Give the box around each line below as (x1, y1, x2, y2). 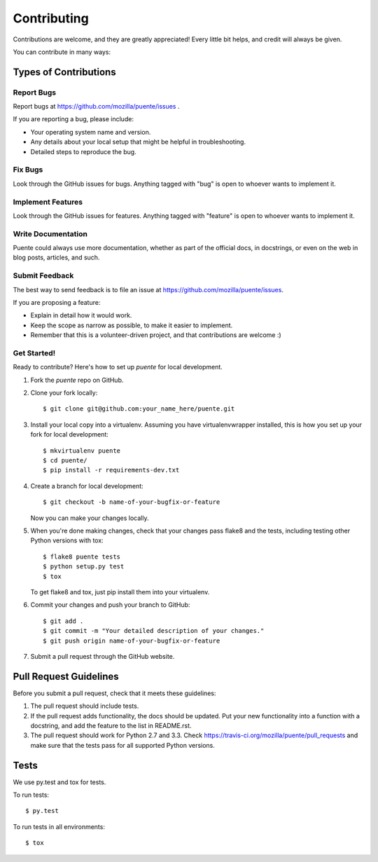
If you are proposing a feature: (13, 299, 101, 306)
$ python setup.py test (43, 563, 125, 570)
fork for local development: (30, 430, 108, 439)
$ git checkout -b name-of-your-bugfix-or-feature (43, 498, 220, 506)
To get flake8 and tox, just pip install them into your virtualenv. (30, 587, 210, 596)
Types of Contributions (13, 66, 116, 78)
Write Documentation (13, 228, 87, 238)
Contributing (13, 11, 89, 26)
